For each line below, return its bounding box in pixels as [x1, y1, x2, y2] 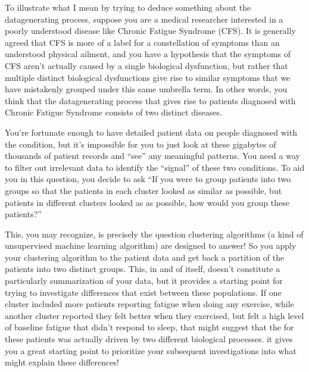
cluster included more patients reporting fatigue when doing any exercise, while [5, 298, 294, 310]
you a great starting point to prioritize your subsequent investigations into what [5, 344, 296, 357]
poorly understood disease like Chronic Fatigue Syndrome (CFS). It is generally [5, 24, 296, 37]
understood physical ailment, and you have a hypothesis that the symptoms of [5, 48, 291, 60]
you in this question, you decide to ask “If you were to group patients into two [5, 173, 291, 185]
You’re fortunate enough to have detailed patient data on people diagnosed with [5, 126, 297, 138]
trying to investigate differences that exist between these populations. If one [5, 286, 282, 298]
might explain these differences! [5, 356, 119, 368]
